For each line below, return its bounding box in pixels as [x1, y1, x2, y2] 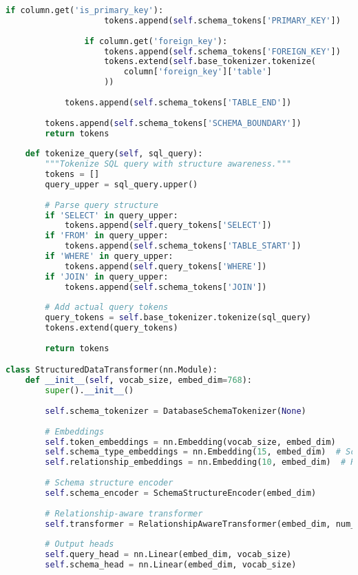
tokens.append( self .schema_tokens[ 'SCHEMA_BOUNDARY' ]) [45, 118, 302, 128]
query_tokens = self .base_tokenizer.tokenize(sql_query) [45, 313, 311, 323]
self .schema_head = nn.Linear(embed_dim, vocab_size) [45, 560, 297, 570]
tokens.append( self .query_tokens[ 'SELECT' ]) [64, 220, 272, 231]
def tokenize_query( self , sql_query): [25, 149, 203, 159]
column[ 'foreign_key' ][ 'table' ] [123, 67, 272, 77]
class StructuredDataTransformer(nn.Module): [6, 365, 218, 375]
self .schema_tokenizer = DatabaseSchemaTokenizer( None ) [45, 406, 306, 416]
